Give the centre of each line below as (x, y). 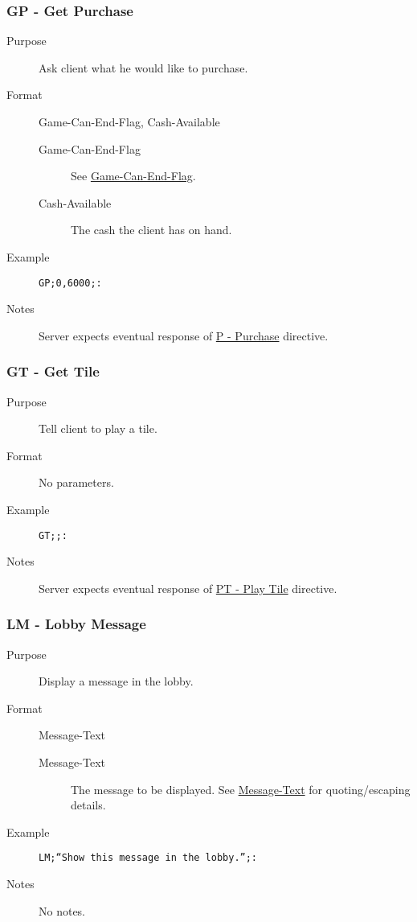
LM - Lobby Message (76, 624)
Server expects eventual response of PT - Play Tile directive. (188, 588)
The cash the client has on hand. (151, 230)
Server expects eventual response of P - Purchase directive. (184, 335)
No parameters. (76, 482)
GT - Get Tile (53, 371)
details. (88, 805)
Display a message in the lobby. (116, 681)
